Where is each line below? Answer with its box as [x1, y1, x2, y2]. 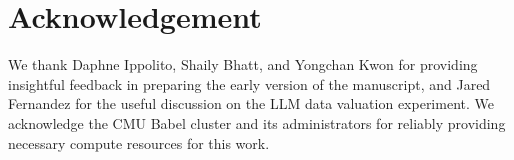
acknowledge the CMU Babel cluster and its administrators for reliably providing [8, 112, 506, 133]
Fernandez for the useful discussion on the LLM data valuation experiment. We [8, 93, 494, 114]
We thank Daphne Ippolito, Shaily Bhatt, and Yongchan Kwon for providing [8, 54, 478, 75]
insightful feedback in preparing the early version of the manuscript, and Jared [8, 73, 491, 94]
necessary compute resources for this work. [8, 132, 270, 153]
